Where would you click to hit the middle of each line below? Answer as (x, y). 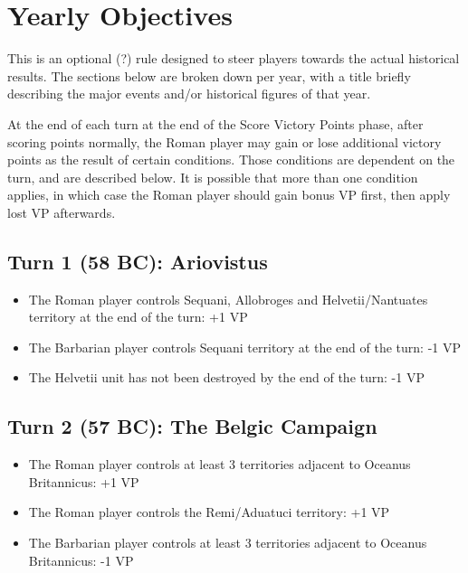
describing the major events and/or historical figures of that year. (189, 94)
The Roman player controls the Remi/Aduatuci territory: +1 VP (209, 512)
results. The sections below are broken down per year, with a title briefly (209, 75)
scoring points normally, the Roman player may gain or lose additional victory (224, 141)
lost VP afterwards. (62, 212)
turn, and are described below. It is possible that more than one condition (213, 177)
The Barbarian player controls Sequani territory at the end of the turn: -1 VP (244, 347)
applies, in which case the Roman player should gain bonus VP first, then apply (229, 195)
